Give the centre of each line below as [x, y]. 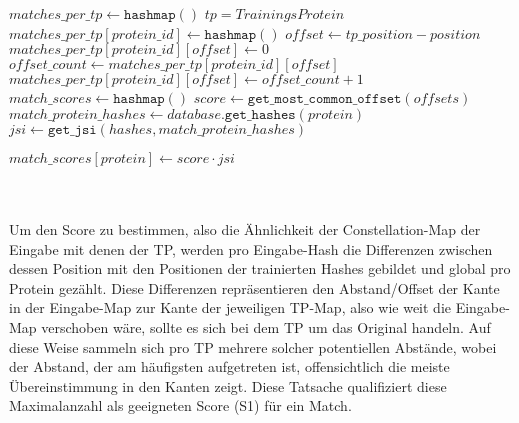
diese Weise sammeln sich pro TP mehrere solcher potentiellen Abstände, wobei [253, 346]
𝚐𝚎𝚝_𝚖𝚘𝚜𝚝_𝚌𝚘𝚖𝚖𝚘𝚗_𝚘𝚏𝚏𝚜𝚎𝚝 [324, 99]
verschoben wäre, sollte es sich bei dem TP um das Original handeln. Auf [266, 326]
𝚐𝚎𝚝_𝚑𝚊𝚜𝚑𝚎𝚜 [260, 114]
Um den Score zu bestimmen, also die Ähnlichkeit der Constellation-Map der [245, 228]
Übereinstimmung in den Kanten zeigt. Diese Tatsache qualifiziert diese [228, 385]
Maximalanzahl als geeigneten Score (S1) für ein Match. [180, 405]
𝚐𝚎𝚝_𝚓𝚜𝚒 [72, 129]
